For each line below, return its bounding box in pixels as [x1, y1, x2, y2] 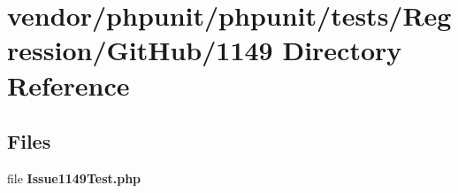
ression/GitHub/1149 [7, 32, 273, 68]
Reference [7, 66, 130, 103]
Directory [282, 32, 402, 68]
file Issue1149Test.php [7, 168, 141, 187]
